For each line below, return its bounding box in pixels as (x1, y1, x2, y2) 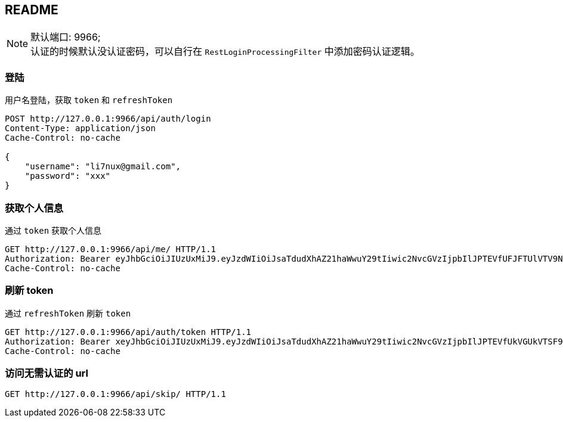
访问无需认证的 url (5, 367, 88, 380)
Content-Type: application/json (5, 123, 156, 134)
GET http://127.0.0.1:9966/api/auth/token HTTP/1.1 (5, 327, 252, 337)
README (5, 2, 58, 17)
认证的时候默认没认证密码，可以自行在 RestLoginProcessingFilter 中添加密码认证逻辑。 (30, 45, 420, 58)
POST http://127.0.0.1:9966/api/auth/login (5, 114, 211, 124)
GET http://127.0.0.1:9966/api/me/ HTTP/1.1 (5, 244, 216, 254)
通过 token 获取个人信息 (5, 225, 102, 235)
